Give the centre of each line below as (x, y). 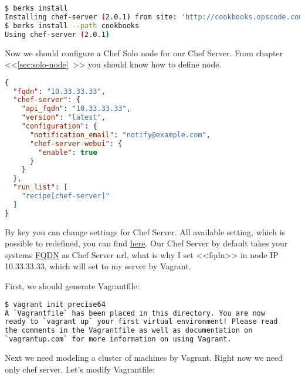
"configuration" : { (59, 126)
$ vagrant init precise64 (55, 304)
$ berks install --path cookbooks (72, 26)
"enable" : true (68, 152)
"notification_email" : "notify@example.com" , (120, 135)
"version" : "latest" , (63, 118)
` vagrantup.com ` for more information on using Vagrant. (118, 339)
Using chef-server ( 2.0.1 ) (57, 34)
